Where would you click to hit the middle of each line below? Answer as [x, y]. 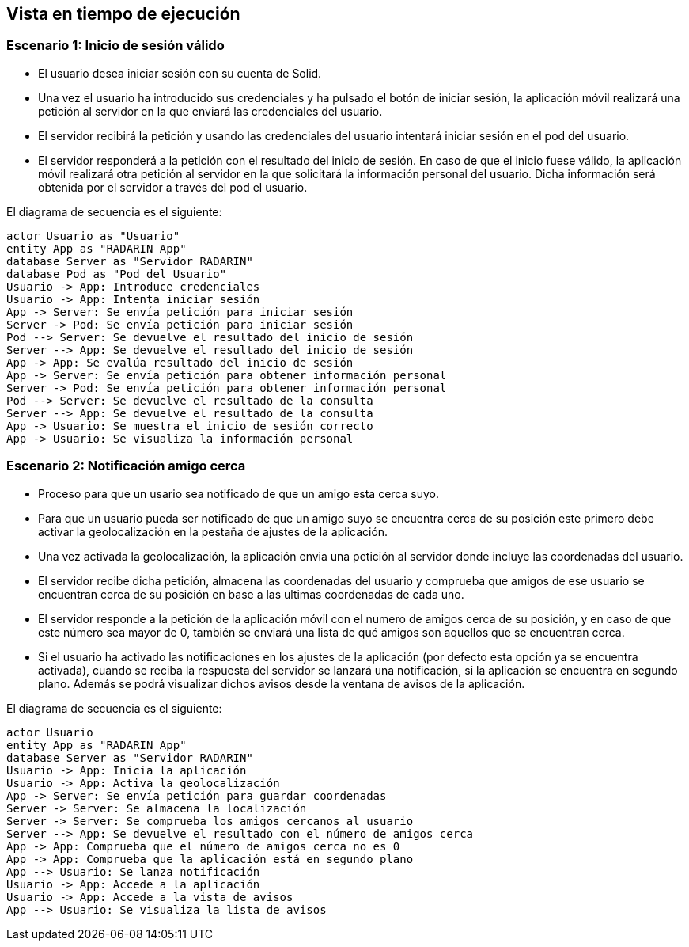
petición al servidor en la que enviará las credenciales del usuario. [210, 111]
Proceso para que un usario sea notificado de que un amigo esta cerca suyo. [238, 493]
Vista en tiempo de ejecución [123, 14]
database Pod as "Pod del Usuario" [117, 274]
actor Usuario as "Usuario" [93, 236]
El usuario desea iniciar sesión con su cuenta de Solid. [180, 73]
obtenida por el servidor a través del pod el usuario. [173, 187]
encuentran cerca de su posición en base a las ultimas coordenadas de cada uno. [251, 594]
